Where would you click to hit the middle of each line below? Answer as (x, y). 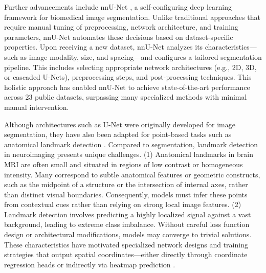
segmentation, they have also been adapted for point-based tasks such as (118, 134)
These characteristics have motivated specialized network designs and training (126, 244)
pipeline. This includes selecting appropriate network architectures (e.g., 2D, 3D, (130, 67)
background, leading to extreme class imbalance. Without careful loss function (127, 224)
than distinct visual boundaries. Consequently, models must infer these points (126, 194)
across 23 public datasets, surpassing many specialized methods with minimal (126, 97)
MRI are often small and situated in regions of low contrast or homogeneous (124, 164)
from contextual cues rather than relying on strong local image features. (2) (123, 204)
